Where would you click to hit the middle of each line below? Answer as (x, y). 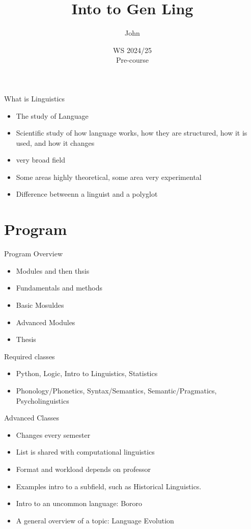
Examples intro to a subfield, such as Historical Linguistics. (109, 486)
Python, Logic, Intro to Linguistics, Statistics (87, 373)
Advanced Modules (46, 322)
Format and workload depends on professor (83, 469)
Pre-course (132, 60)
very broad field (40, 160)
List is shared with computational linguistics (85, 452)
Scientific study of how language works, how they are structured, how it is (132, 133)
